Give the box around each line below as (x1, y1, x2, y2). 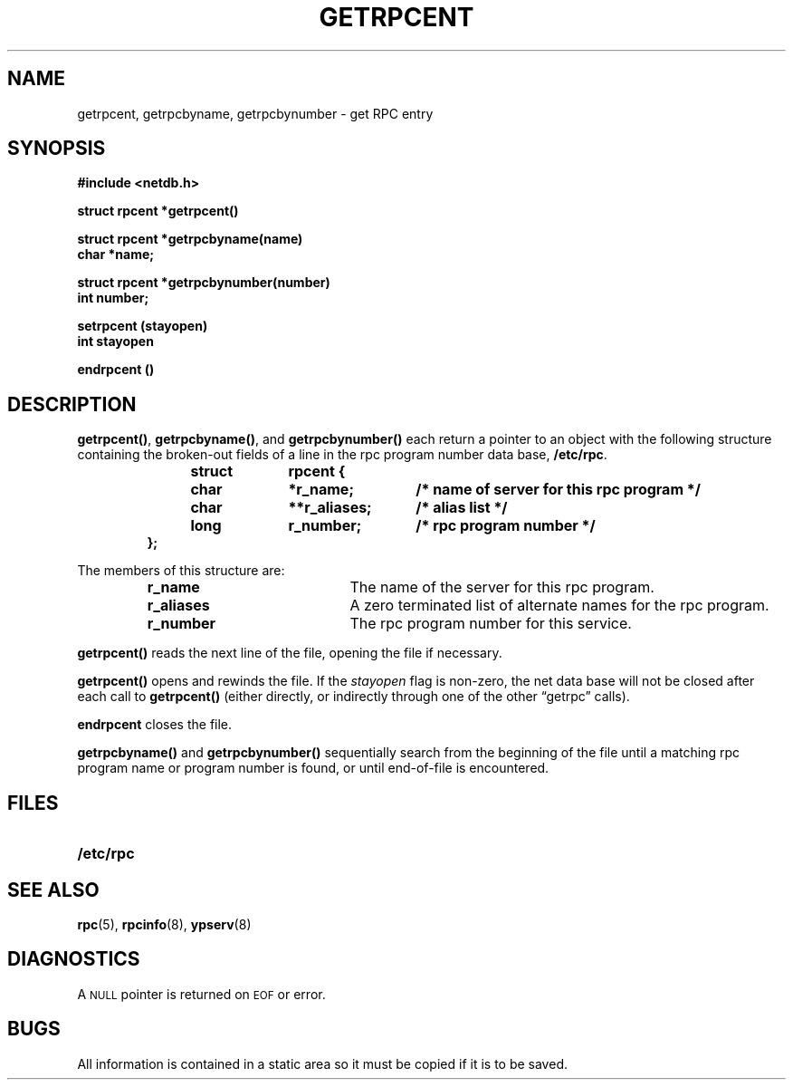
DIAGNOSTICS (7, 948, 140, 971)
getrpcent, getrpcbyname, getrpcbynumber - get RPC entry (77, 105, 434, 121)
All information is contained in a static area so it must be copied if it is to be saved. (77, 1055, 568, 1072)
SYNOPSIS (7, 137, 106, 160)
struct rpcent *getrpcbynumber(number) (77, 274, 330, 291)
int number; (77, 290, 149, 306)
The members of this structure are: (77, 563, 285, 579)
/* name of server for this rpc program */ (416, 480, 701, 499)
